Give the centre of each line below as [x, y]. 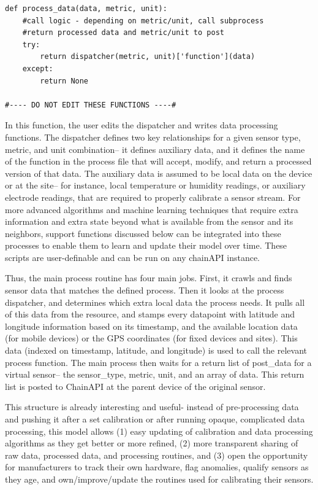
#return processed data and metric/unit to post [123, 33]
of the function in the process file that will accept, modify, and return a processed [158, 161]
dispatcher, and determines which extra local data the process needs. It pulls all [155, 302]
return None [64, 81]
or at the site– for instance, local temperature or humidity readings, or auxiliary [155, 185]
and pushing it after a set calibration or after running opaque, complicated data [155, 419]
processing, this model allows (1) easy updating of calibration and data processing [159, 431]
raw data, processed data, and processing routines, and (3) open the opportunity [157, 455]
